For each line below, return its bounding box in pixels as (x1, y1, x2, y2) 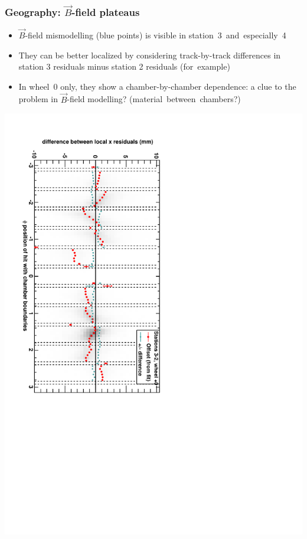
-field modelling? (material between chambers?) (67, 93, 241, 105)
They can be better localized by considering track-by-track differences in (18, 48, 281, 61)
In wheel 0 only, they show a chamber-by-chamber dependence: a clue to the (18, 80, 296, 92)
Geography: (5, 4, 61, 19)
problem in (18, 93, 58, 105)
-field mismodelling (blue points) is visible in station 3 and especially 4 (25, 29, 286, 41)
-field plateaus (71, 4, 140, 19)
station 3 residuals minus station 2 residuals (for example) (18, 60, 230, 73)
